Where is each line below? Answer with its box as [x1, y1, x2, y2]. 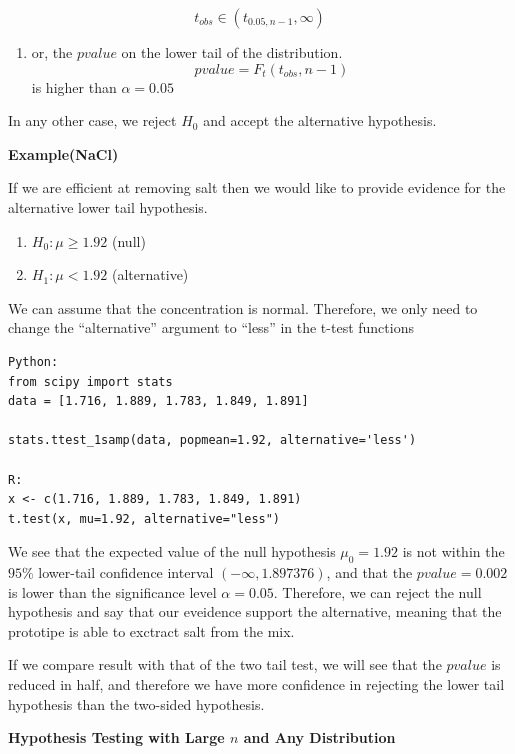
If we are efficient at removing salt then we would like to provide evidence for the [8, 177, 506, 198]
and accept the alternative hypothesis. [203, 110, 437, 131]
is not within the [402, 541, 505, 562]
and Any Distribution [243, 727, 396, 748]
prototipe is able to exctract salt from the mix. [8, 620, 295, 641]
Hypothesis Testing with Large [8, 727, 225, 748]
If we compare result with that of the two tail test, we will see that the [8, 654, 442, 675]
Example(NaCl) [8, 143, 119, 164]
